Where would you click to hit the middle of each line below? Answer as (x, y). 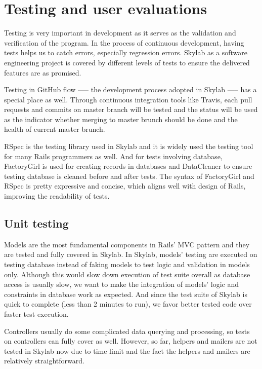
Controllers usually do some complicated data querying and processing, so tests (127, 331)
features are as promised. (43, 72)
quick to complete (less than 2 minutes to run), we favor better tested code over (128, 304)
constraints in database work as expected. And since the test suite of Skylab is (126, 294)
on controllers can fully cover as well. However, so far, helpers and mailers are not (131, 341)
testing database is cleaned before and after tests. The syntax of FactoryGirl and (129, 176)
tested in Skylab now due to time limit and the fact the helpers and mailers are (127, 350)
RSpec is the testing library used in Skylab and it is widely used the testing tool (129, 146)
